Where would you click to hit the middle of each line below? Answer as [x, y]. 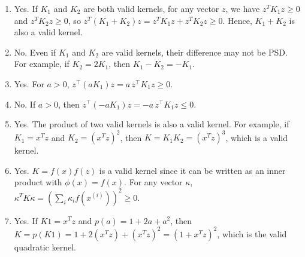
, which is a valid [256, 137]
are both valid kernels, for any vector [151, 8]
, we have [243, 8]
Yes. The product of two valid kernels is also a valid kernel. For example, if [152, 124]
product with [38, 182]
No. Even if [35, 52]
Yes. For [29, 83]
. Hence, [237, 20]
